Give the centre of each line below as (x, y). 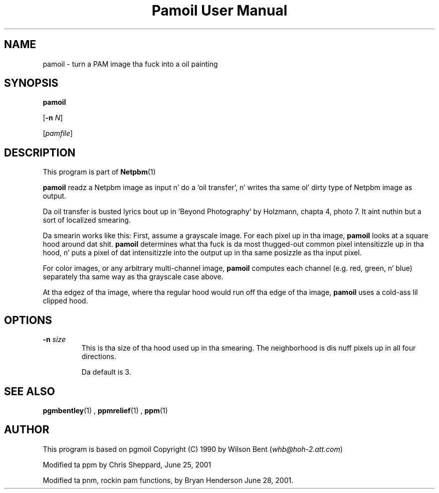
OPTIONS (28, 320)
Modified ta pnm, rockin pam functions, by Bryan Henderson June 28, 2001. (168, 480)
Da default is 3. (106, 372)
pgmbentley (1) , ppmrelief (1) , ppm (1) (105, 410)
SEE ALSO (30, 391)
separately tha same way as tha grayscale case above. (133, 277)
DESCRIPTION (40, 152)
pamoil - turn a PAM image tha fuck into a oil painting (130, 64)
